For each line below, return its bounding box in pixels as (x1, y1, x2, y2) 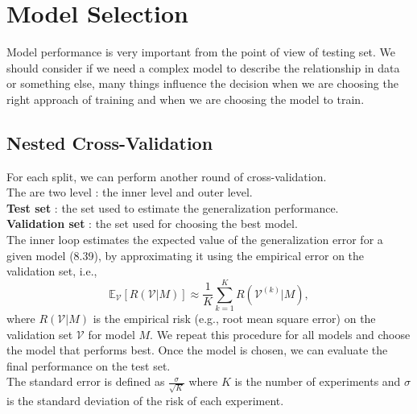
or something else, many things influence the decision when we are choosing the (6, 75, 398, 92)
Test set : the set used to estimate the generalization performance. (6, 199, 339, 216)
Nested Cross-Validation (6, 130, 213, 155)
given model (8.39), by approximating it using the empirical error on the (6, 246, 365, 263)
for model (88, 325, 135, 342)
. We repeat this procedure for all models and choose (150, 325, 411, 342)
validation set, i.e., (6, 263, 97, 279)
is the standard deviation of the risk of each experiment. (6, 392, 284, 409)
